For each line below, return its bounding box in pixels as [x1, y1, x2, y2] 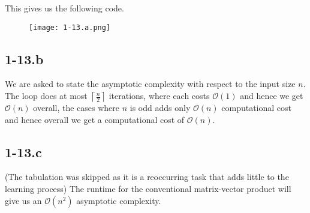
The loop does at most [5, 89, 88, 102]
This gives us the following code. [5, 2, 124, 14]
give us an [5, 194, 42, 206]
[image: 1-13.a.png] [29, 23, 111, 32]
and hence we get [240, 89, 303, 102]
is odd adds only [130, 101, 191, 114]
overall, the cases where [33, 101, 120, 114]
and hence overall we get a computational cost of [5, 113, 185, 125]
